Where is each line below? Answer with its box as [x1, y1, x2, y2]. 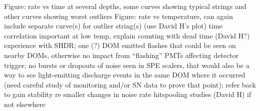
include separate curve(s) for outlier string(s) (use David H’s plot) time [4, 20, 223, 31]
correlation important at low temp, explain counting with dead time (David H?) [4, 30, 250, 40]
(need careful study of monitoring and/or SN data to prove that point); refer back [4, 79, 256, 89]
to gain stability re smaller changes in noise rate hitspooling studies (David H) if [4, 89, 251, 99]
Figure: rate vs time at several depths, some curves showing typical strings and [4, 1, 246, 11]
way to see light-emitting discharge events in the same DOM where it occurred [4, 69, 245, 80]
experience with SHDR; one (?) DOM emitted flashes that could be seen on [4, 40, 236, 50]
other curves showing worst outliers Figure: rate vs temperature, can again [4, 10, 233, 21]
